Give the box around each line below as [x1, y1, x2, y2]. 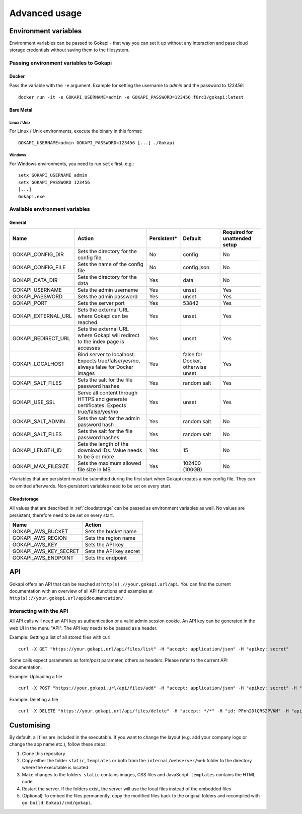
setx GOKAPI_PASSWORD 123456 [18, 179, 90, 185]
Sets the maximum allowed [77, 460, 141, 467]
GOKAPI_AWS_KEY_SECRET [12, 548, 80, 555]
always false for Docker [77, 364, 133, 371]
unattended [222, 235, 252, 242]
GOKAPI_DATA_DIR [12, 277, 58, 284]
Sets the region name [85, 535, 136, 542]
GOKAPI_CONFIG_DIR [12, 251, 64, 258]
